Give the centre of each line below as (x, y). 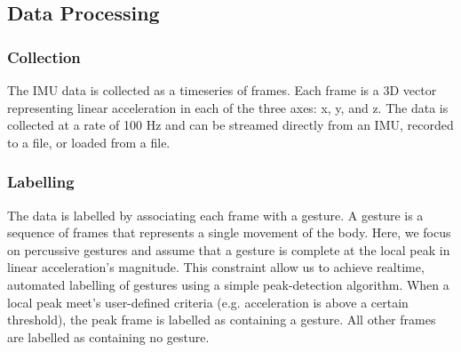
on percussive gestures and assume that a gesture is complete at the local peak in (229, 249)
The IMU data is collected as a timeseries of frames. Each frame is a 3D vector (222, 90)
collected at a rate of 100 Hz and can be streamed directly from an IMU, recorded (230, 125)
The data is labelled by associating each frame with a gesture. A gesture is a (215, 215)
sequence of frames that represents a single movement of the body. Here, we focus (229, 232)
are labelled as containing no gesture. (108, 336)
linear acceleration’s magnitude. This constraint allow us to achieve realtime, (216, 267)
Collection (44, 56)
